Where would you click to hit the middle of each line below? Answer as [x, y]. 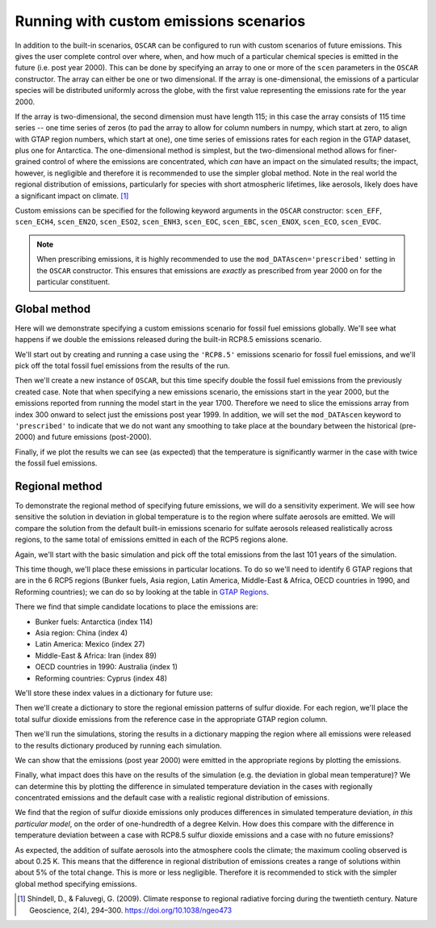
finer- [388, 150]
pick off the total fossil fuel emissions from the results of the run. [122, 366]
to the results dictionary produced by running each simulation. [118, 745]
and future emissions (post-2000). [95, 437]
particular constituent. [73, 281]
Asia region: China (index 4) [82, 633]
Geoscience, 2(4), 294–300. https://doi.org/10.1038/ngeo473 [131, 910]
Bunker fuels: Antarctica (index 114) [94, 622]
